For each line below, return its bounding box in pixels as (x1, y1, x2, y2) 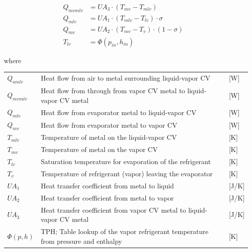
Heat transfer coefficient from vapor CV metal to (41, 204, 186, 215)
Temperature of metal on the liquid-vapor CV (41, 132, 177, 142)
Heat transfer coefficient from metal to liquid (41, 180, 174, 190)
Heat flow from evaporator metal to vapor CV (41, 119, 177, 130)
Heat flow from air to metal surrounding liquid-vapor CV (41, 73, 211, 83)
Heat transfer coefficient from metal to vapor (41, 192, 174, 202)
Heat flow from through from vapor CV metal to (41, 85, 185, 95)
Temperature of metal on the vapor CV (41, 144, 158, 154)
